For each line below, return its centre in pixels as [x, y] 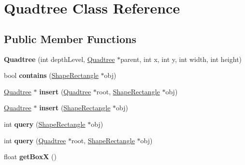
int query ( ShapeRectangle [45, 124]
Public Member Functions [70, 38]
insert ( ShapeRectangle [75, 108]
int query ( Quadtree [35, 140]
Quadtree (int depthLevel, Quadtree [59, 59]
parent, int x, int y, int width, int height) [181, 59]
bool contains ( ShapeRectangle [51, 75]
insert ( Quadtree [65, 91]
